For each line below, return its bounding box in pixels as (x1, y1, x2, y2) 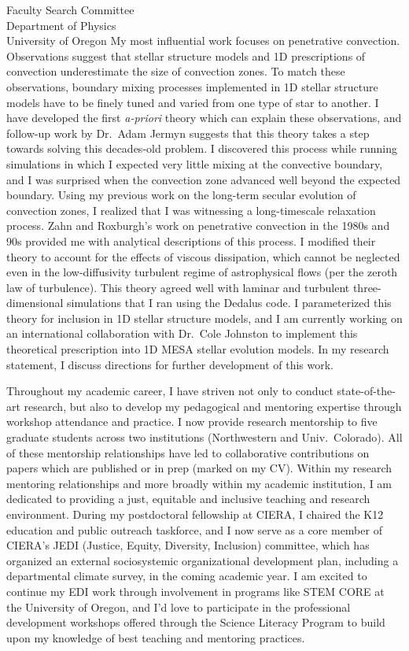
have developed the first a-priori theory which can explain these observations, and (6, 109, 402, 126)
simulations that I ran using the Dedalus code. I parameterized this (67, 294, 392, 311)
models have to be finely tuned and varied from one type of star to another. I (6, 94, 379, 110)
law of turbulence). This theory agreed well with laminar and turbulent (6, 279, 350, 295)
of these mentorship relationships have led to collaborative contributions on (6, 444, 370, 461)
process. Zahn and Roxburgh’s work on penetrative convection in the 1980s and (6, 217, 390, 234)
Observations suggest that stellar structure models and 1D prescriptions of (6, 47, 366, 64)
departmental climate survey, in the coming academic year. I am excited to (6, 568, 367, 584)
